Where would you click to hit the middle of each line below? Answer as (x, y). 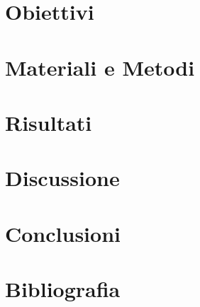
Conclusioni (63, 233)
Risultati (49, 122)
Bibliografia (63, 289)
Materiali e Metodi (100, 67)
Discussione (62, 178)
